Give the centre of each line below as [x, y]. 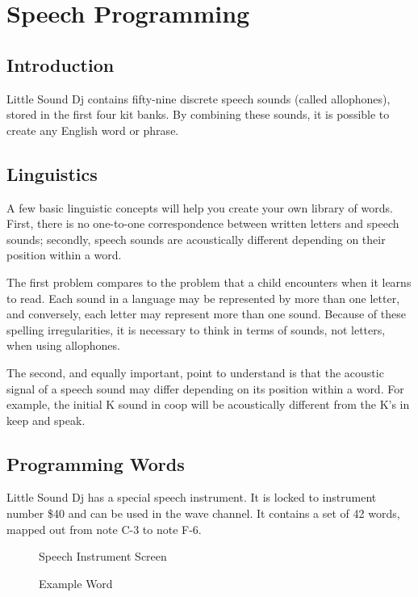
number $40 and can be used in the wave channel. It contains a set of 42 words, [203, 513]
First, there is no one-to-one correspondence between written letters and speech [203, 223]
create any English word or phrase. [93, 130]
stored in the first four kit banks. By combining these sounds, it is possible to [198, 114]
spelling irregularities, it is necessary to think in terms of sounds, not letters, [196, 329]
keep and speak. [46, 420]
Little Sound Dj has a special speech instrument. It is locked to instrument [192, 497]
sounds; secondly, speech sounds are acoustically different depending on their [196, 239]
